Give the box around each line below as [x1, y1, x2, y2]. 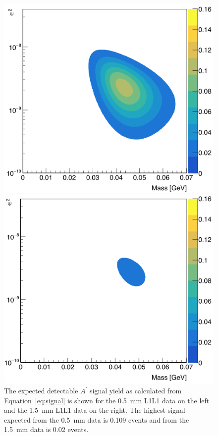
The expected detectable [4, 385, 78, 396]
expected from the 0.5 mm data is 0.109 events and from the [4, 414, 189, 425]
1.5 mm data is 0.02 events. [4, 424, 89, 435]
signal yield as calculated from [89, 385, 182, 396]
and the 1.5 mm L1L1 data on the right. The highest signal [4, 405, 185, 415]
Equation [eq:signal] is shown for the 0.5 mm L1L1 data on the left [4, 395, 210, 405]
